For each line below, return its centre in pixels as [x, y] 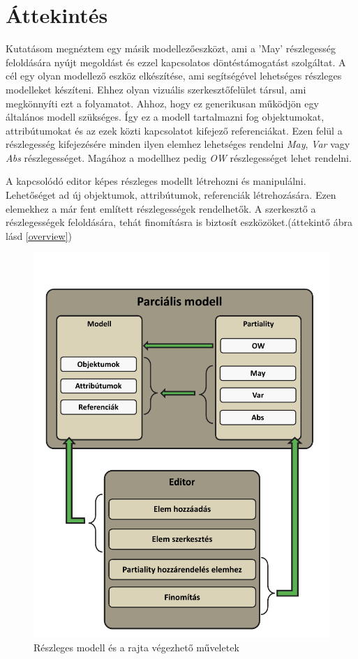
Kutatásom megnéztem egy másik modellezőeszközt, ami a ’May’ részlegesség [171, 48]
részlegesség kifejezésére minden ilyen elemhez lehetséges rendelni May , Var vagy [178, 144]
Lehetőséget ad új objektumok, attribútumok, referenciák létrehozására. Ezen [171, 195]
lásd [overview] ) [39, 235]
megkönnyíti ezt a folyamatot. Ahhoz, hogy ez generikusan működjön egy [162, 103]
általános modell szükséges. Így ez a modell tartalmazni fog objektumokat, [165, 117]
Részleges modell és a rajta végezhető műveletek [136, 647]
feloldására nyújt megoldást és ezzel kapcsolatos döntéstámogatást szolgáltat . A [176, 62]
